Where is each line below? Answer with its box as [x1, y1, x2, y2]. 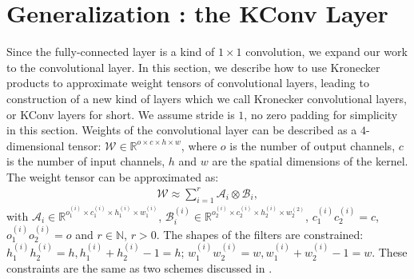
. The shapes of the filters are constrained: [156, 225, 364, 242]
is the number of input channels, [6, 153, 165, 169]
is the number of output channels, [229, 137, 396, 153]
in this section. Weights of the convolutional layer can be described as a [6, 122, 357, 138]
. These [372, 244, 408, 261]
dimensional [6, 137, 65, 153]
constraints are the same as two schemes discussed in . [6, 259, 273, 276]
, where [181, 137, 217, 153]
